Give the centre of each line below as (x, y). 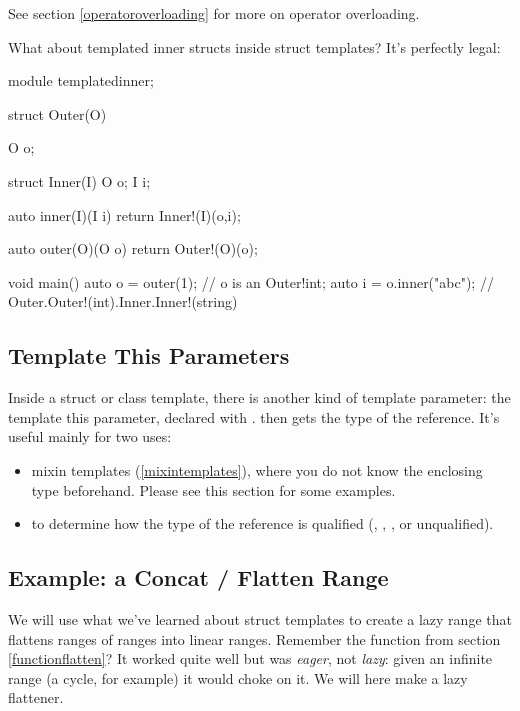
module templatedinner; (81, 80)
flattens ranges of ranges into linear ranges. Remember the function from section (254, 638)
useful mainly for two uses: (90, 436)
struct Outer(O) (57, 113)
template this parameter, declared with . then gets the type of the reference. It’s (254, 416)
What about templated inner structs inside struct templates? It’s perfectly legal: (254, 46)
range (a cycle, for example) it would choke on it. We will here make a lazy (238, 677)
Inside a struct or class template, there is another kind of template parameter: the (259, 397)
